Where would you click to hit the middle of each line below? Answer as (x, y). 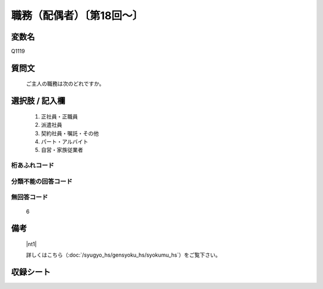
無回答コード (30, 197)
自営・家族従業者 (62, 150)
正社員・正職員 (59, 116)
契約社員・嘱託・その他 (70, 133)
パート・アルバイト (65, 142)
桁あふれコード (33, 166)
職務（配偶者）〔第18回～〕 (77, 16)
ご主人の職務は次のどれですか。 (65, 84)
